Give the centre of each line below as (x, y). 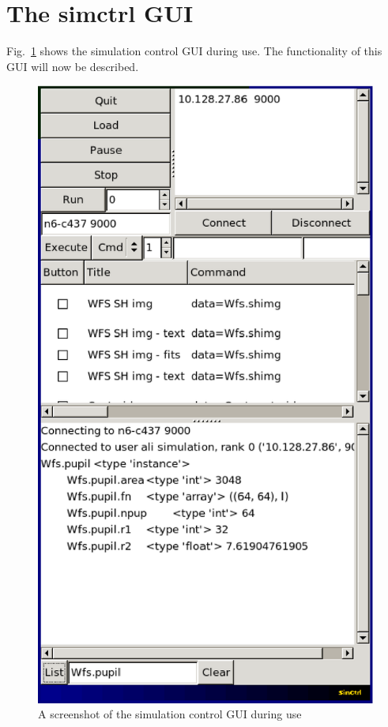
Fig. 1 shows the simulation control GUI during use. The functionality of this (194, 51)
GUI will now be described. (73, 66)
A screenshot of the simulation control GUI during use (170, 714)
